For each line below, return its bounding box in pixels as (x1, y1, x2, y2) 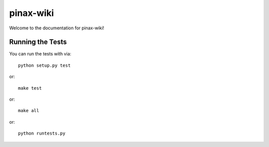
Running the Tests (9, 38, 67, 46)
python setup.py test (18, 62, 71, 68)
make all (18, 108, 39, 114)
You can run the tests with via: (9, 51, 72, 57)
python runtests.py (18, 131, 66, 137)
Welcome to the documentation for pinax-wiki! (9, 25, 105, 31)
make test (18, 85, 42, 91)
